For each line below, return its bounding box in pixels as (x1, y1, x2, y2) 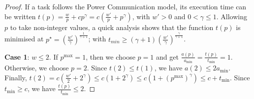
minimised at (4, 33, 44, 44)
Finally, (4, 72, 27, 82)
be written (4, 11, 36, 21)
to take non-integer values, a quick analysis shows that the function (10, 22, 214, 32)
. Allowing (216, 11, 247, 21)
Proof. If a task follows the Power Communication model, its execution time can (4, 1, 247, 11)
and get (156, 51, 179, 62)
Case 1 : (4, 51, 30, 62)
